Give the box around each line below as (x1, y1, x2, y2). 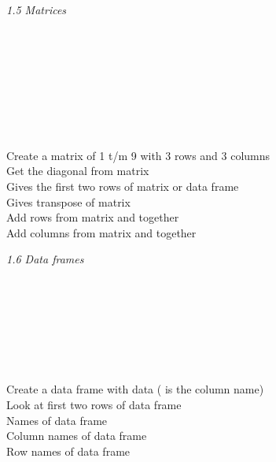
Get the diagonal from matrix (6, 162, 149, 179)
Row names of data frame (6, 442, 131, 459)
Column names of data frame (6, 427, 147, 444)
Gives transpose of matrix (6, 193, 131, 210)
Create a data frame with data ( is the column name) (6, 381, 264, 397)
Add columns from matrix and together (6, 224, 197, 240)
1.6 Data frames (6, 251, 84, 267)
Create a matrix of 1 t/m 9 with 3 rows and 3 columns (6, 147, 270, 163)
